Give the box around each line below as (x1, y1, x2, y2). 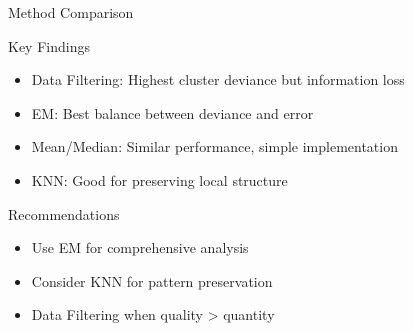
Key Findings (8, 35, 90, 56)
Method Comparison (8, 2, 134, 22)
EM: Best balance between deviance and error (31, 102, 314, 123)
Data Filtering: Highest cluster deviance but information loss (31, 69, 405, 90)
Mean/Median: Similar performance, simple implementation (31, 136, 398, 157)
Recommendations (8, 203, 120, 224)
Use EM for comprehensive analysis (31, 237, 249, 258)
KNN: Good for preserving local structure (31, 169, 288, 190)
